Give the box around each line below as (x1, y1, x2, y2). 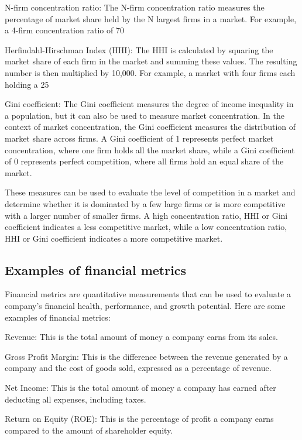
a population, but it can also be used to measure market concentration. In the (5, 109, 284, 121)
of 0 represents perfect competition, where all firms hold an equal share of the (5, 155, 284, 167)
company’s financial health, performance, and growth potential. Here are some (5, 300, 286, 312)
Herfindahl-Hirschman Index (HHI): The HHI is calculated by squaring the (5, 43, 273, 56)
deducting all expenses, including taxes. (5, 393, 146, 405)
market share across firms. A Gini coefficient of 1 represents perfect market (5, 132, 274, 144)
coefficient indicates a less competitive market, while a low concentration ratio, (5, 221, 287, 233)
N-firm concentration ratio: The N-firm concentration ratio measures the (5, 1, 265, 13)
